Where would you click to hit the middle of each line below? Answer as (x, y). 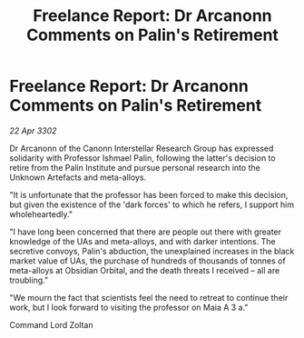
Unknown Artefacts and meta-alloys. (78, 177)
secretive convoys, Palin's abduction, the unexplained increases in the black (152, 251)
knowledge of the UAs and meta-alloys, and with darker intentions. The (142, 241)
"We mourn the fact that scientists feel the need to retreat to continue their (149, 297)
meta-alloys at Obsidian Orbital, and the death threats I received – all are (145, 270)
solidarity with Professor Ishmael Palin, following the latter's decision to (142, 158)
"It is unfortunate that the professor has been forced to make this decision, (149, 194)
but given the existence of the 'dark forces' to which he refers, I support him (152, 204)
